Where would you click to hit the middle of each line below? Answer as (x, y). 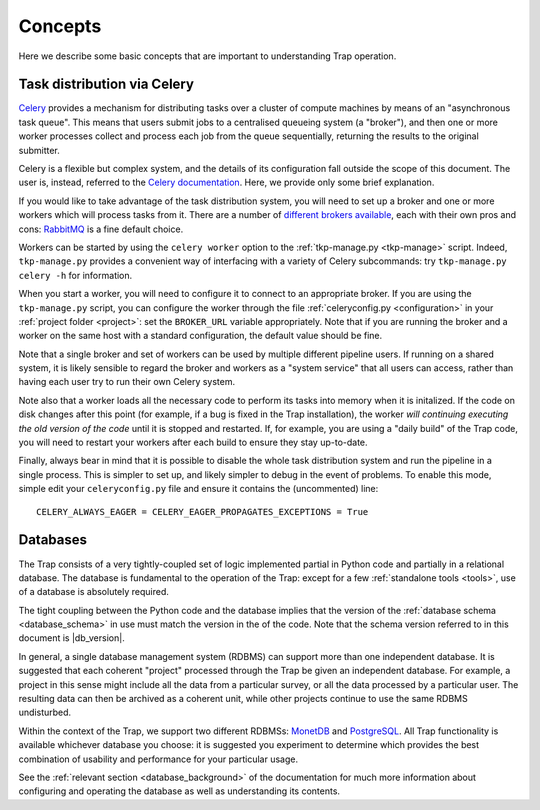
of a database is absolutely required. (94, 592)
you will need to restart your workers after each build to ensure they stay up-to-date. (193, 442)
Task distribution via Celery (106, 84)
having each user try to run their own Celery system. (127, 382)
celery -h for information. (75, 275)
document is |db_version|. (71, 638)
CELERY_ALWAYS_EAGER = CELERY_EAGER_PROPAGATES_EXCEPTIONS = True (202, 511)
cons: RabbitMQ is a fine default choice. (101, 229)
